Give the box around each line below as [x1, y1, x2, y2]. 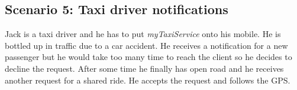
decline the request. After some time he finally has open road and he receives [5, 62, 284, 74]
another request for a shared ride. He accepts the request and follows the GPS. [5, 74, 290, 86]
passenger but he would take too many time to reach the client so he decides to [5, 51, 292, 63]
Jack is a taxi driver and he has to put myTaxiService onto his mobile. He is [5, 28, 281, 40]
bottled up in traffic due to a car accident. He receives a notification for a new [5, 39, 288, 51]
